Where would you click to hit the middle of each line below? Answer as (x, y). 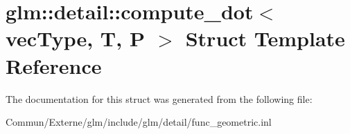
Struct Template (265, 38)
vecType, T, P (75, 38)
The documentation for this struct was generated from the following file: (159, 98)
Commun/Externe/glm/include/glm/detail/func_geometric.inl (139, 122)
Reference (54, 65)
